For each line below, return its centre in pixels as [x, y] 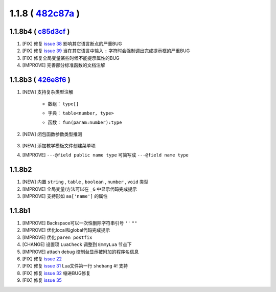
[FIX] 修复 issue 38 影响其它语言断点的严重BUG [72, 44]
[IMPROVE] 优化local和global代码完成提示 [66, 230]
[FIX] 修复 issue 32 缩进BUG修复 [56, 273]
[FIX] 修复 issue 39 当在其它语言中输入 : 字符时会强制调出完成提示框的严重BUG [106, 51]
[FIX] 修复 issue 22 [42, 259]
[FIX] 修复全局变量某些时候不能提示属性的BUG [71, 58]
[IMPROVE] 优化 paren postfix [57, 237]
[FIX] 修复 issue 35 [42, 280]
